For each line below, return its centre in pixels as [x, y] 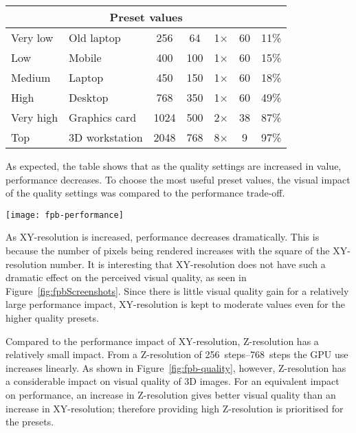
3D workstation [106, 137]
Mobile [85, 57]
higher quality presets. [52, 318]
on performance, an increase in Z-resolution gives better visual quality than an [171, 394]
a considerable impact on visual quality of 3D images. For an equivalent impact [173, 381]
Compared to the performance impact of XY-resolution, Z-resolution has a [162, 341]
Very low [32, 37]
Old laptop [95, 37]
